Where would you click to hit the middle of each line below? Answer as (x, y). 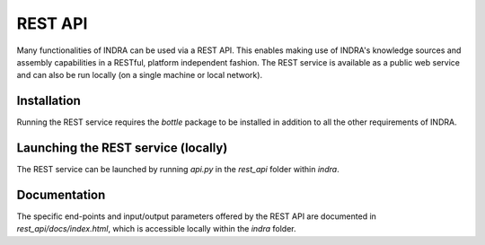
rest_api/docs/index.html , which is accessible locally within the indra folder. (156, 229)
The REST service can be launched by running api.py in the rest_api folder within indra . (178, 170)
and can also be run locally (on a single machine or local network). (140, 75)
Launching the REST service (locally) (122, 148)
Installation (48, 101)
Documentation (61, 194)
